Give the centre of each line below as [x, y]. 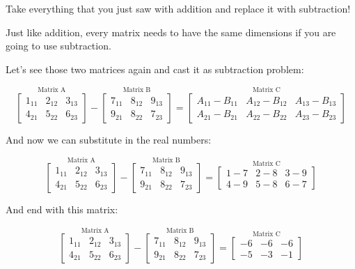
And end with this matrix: [62, 209]
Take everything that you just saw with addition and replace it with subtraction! [178, 8]
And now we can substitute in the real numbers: [109, 139]
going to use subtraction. [58, 46]
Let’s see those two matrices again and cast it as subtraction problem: [155, 69]
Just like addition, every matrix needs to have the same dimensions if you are [171, 32]
